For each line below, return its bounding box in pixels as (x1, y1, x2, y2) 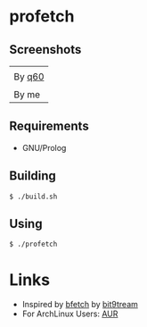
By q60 (13, 71, 45, 82)
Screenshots (9, 42, 82, 57)
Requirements (9, 119, 89, 134)
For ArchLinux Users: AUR (21, 308, 118, 319)
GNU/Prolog (21, 142, 67, 153)
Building (9, 168, 56, 184)
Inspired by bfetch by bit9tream (21, 299, 138, 310)
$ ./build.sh (9, 192, 58, 201)
